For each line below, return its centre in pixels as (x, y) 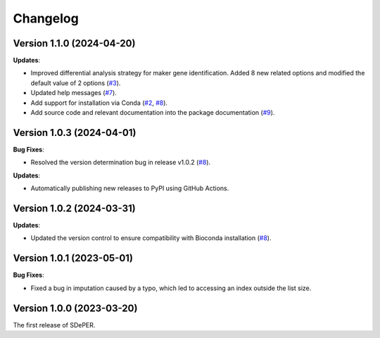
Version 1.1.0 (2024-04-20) (74, 43)
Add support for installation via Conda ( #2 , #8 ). (99, 103)
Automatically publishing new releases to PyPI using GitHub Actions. (130, 188)
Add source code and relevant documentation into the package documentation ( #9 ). (153, 113)
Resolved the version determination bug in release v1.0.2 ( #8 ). (121, 163)
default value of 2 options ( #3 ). (76, 83)
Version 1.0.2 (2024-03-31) (75, 208)
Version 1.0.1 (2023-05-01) (73, 258)
